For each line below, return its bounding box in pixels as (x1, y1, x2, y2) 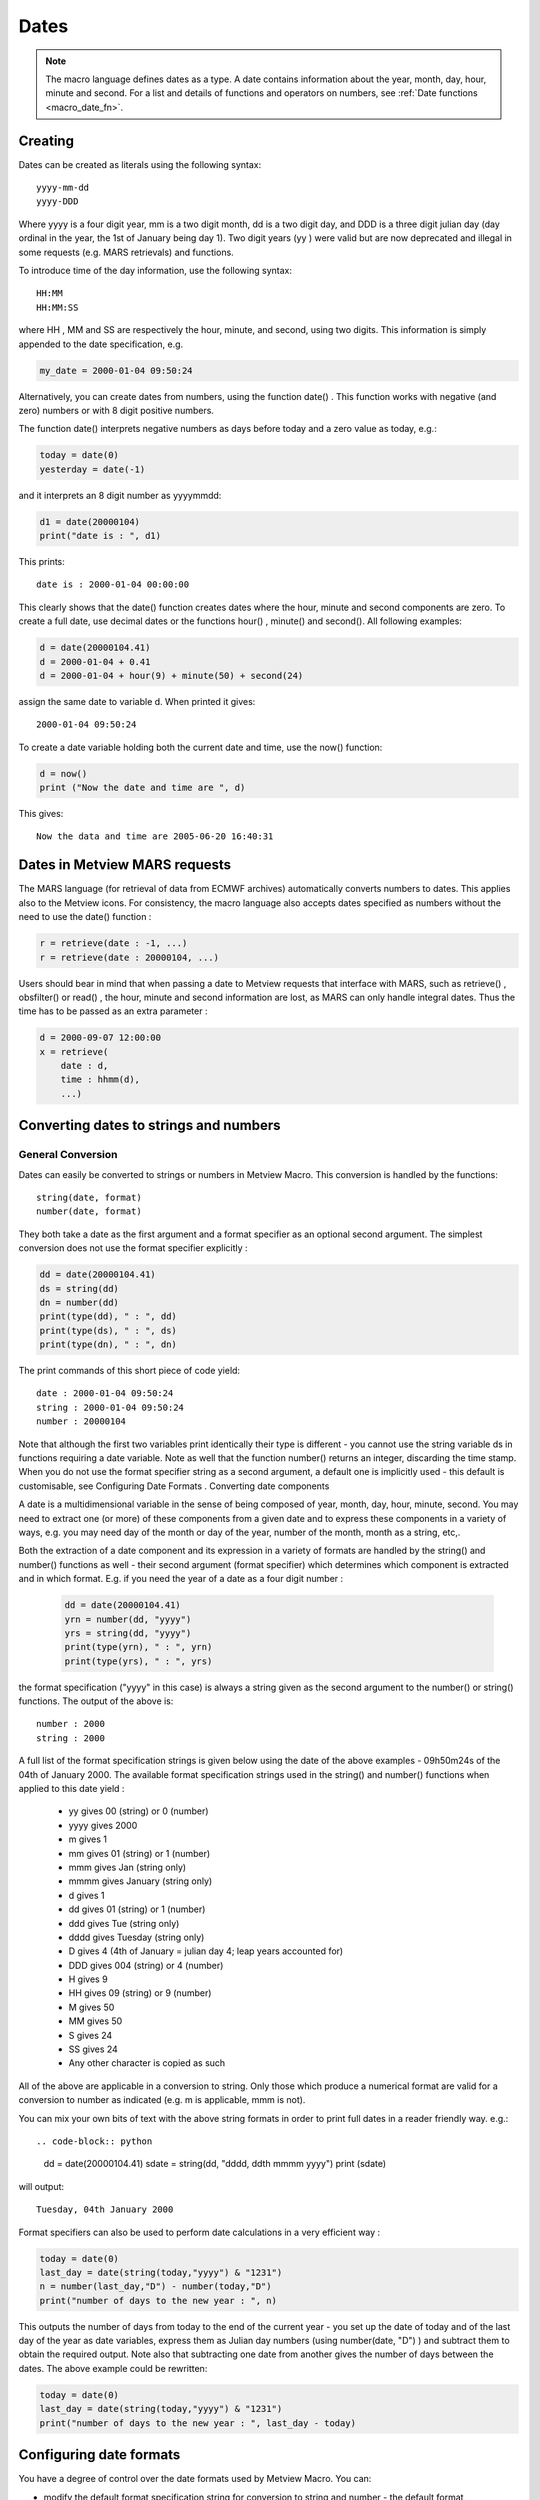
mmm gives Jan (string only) (68, 1861, 187, 1873)
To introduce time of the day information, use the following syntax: (18, 264, 292, 276)
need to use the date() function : (18, 911, 152, 923)
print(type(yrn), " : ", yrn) (64, 1641, 213, 1653)
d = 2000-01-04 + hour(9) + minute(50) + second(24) (39, 670, 304, 681)
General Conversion (18, 1148, 118, 1162)
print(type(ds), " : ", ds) (39, 1325, 177, 1336)
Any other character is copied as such (68, 2057, 226, 2069)
